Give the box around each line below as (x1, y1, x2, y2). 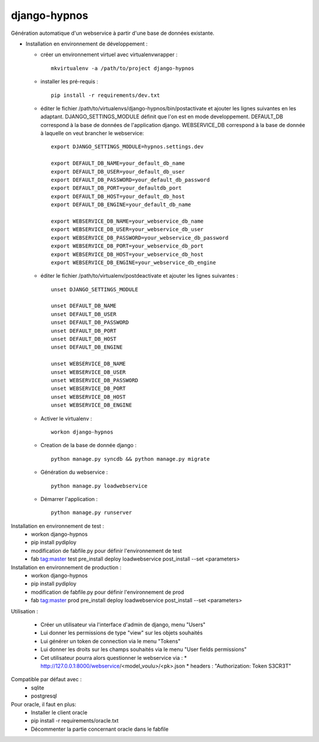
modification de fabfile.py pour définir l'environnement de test (31, 547, 183, 554)
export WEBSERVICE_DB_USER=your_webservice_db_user (51, 226, 204, 233)
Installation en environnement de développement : (25, 40, 148, 47)
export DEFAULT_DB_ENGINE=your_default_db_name (51, 201, 191, 208)
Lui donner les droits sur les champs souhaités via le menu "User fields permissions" (40, 646, 247, 653)
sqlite (31, 684, 44, 691)
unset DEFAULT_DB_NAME (51, 302, 117, 310)
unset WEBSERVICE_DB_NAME (51, 360, 126, 367)
